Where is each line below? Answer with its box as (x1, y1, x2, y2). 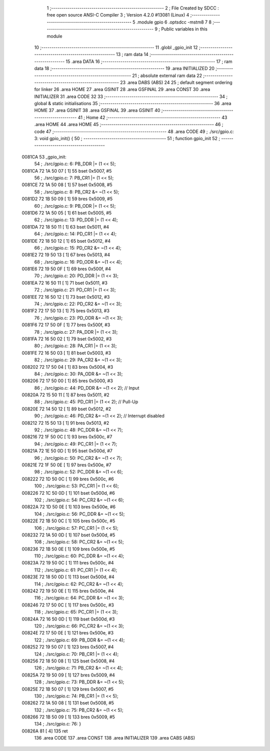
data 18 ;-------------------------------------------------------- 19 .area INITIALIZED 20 (34, 66, 215, 72)
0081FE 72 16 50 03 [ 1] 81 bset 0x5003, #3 (21, 350, 111, 356)
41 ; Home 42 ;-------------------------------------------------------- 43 (77, 114, 227, 120)
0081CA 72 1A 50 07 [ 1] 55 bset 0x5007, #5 (21, 168, 112, 174)
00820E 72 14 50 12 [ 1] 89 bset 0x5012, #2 (21, 406, 111, 412)
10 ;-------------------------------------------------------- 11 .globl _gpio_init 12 (34, 44, 198, 50)
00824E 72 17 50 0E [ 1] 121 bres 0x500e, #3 (21, 630, 114, 636)
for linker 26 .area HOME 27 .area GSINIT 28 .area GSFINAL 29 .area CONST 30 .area (34, 87, 210, 93)
